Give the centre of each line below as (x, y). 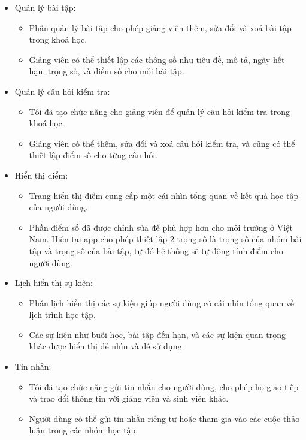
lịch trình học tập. (62, 314)
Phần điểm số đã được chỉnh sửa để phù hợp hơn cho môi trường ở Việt (161, 227)
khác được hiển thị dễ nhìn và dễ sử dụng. (107, 346)
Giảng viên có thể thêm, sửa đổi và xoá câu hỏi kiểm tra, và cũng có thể (162, 143)
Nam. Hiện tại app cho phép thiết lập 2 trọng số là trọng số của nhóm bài (165, 239)
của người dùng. (58, 207)
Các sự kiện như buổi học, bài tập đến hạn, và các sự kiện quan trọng (157, 334)
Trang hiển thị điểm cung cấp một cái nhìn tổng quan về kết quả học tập (164, 195)
